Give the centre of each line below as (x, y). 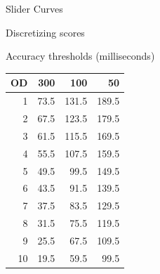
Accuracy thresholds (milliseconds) (80, 56)
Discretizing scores (45, 32)
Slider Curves (34, 8)
